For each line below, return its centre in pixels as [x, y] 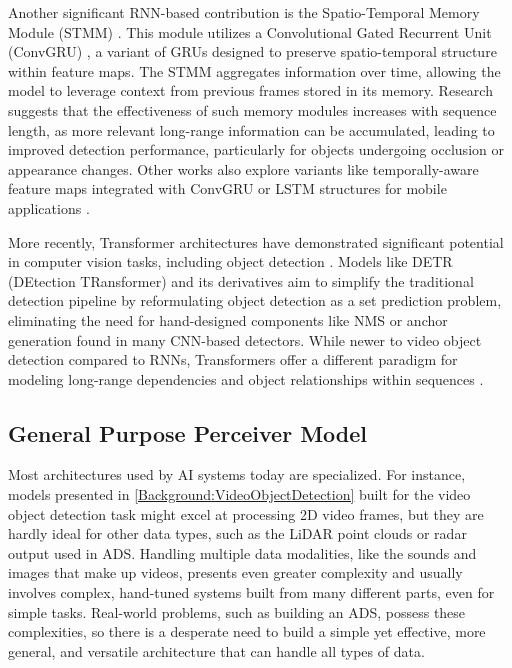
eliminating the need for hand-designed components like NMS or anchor [228, 319]
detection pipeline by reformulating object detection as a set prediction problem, [255, 300]
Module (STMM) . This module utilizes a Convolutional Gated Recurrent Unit [250, 31]
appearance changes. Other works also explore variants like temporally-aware [243, 168]
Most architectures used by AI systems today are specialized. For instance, [237, 474]
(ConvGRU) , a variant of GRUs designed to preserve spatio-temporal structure [252, 51]
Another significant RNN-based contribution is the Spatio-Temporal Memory [244, 12]
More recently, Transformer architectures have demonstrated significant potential [256, 241]
